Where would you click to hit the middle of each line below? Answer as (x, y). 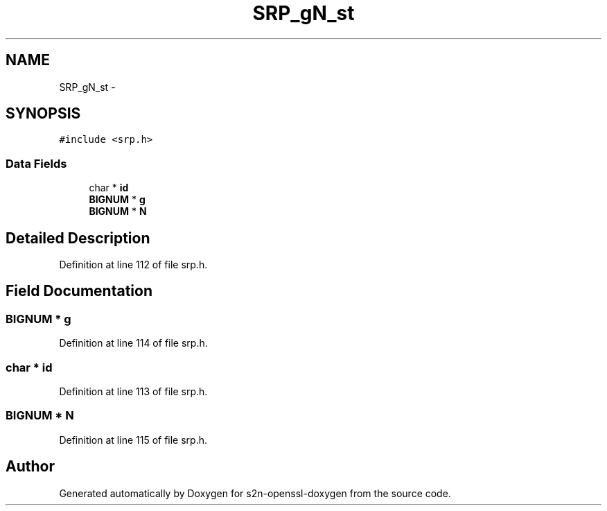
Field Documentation (79, 291)
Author (30, 467)
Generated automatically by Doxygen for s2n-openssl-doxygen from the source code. (255, 493)
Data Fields (36, 163)
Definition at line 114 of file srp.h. (133, 343)
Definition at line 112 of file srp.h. (133, 265)
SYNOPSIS (43, 114)
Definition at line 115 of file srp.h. (133, 440)
